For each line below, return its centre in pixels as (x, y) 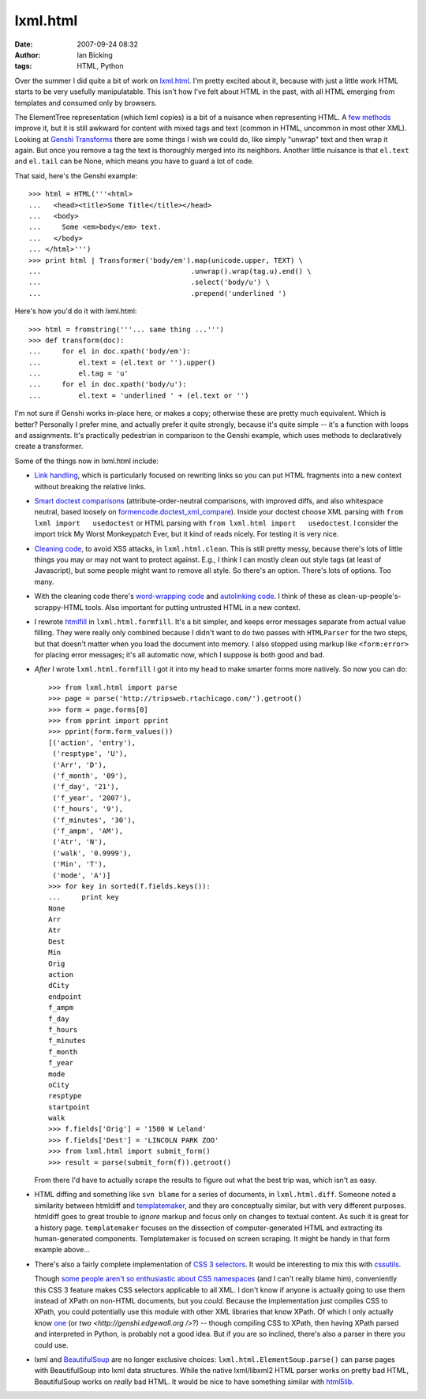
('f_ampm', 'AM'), (88, 831)
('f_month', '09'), (90, 776)
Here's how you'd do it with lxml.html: (76, 311)
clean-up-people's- (369, 597)
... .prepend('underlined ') (158, 293)
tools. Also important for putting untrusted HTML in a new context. (193, 607)
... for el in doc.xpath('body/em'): (110, 352)
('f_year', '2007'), (92, 798)
